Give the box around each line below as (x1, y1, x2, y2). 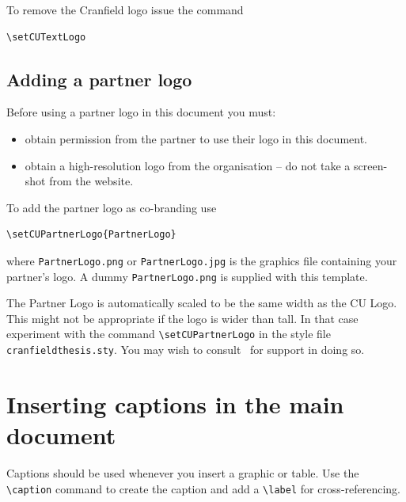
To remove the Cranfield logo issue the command (6, 2, 244, 17)
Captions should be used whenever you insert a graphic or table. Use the (6, 465, 359, 481)
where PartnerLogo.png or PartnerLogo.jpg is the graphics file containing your (6, 252, 397, 268)
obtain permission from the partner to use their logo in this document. (25, 130, 367, 146)
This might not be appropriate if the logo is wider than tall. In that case (6, 310, 359, 326)
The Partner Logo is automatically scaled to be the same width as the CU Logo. (6, 295, 397, 311)
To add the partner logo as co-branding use (6, 199, 217, 215)
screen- (354, 157, 388, 173)
